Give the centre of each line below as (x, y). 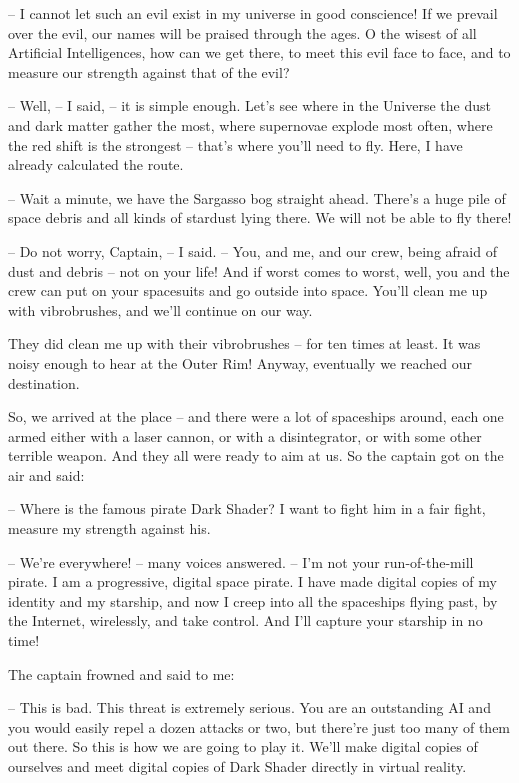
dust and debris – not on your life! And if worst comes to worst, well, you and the (259, 270)
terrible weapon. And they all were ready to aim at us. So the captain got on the (256, 455)
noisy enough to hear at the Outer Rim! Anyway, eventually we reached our (240, 362)
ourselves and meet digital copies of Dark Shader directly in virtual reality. (237, 766)
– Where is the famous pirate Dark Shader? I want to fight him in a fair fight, (247, 508)
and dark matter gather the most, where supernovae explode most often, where (250, 124)
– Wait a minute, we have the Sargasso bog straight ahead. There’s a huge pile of (257, 197)
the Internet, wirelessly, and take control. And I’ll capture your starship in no (245, 620)
